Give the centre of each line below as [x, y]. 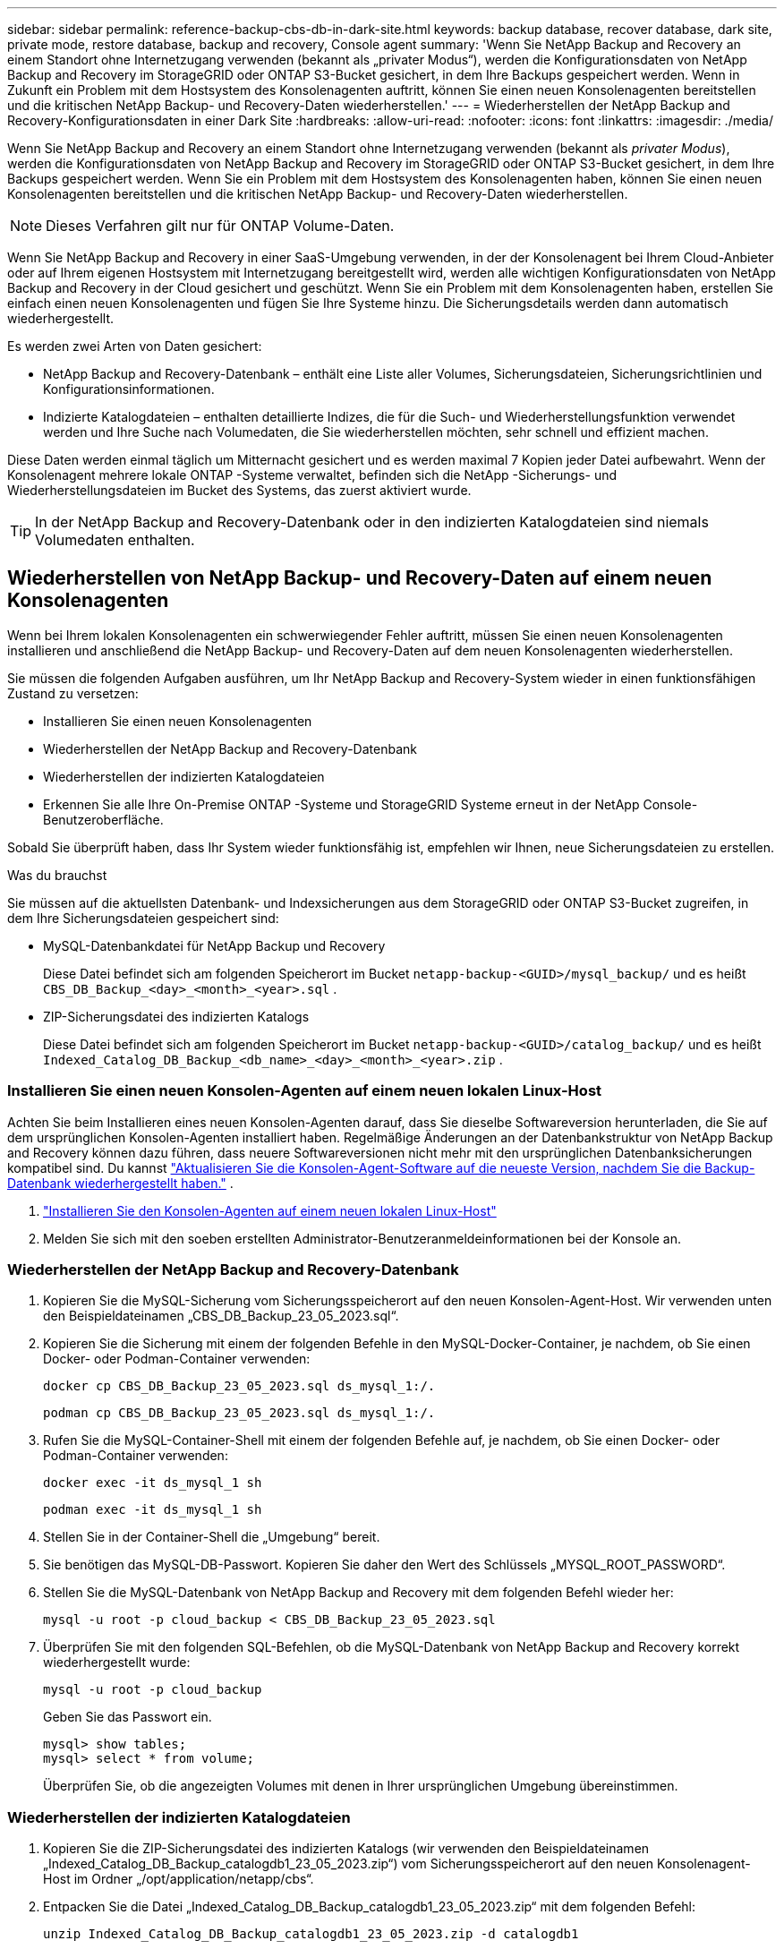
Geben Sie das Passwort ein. [128, 1717]
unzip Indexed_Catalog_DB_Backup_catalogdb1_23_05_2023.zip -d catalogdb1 [311, 1934]
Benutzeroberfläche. [103, 819]
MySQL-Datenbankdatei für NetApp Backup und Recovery [214, 945]
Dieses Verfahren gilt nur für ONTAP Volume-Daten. [220, 226]
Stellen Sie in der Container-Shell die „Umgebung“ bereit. [212, 1537]
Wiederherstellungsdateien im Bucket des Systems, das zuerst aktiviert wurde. [239, 490]
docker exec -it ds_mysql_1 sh [153, 1483]
